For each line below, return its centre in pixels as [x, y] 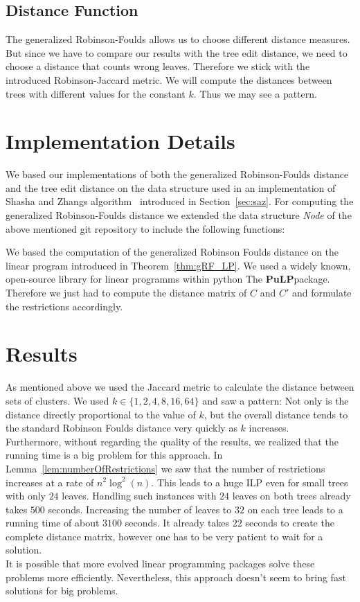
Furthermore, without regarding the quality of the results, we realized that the [172, 441]
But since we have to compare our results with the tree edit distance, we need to [177, 52]
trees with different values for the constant [96, 93]
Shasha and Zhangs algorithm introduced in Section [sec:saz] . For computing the [180, 201]
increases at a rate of [50, 482]
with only [26, 496]
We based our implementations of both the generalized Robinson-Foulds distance [177, 174]
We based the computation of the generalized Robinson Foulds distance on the [172, 252]
